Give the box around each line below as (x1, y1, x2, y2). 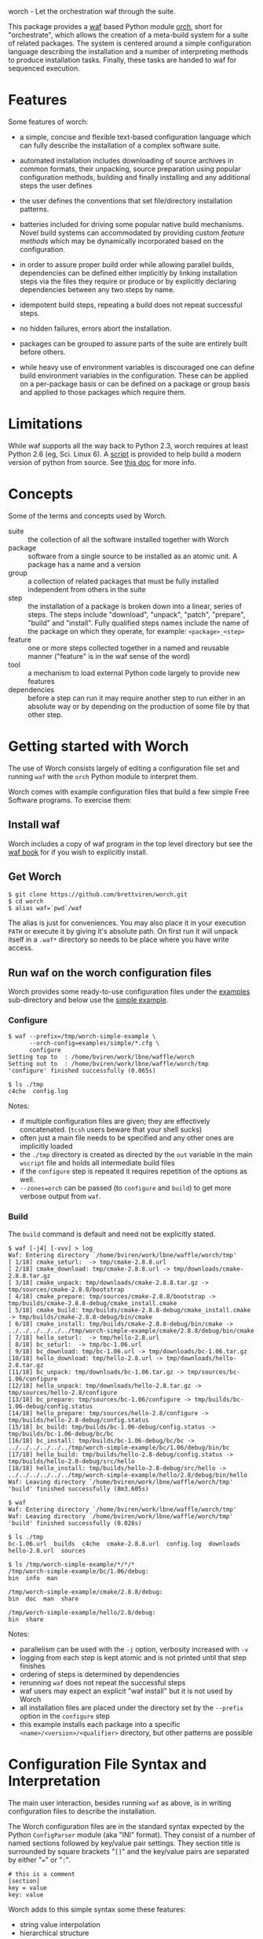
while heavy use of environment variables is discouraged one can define (19, 362, 255, 371)
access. (8, 943, 34, 953)
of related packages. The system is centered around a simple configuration (8, 38, 251, 48)
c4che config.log (8, 1088, 68, 1096)
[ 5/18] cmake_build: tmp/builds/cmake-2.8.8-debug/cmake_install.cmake (8, 1306, 251, 1314)
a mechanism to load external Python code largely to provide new (27, 668, 240, 678)
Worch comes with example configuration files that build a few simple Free (8, 787, 250, 796)
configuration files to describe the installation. (8, 1806, 157, 1816)
